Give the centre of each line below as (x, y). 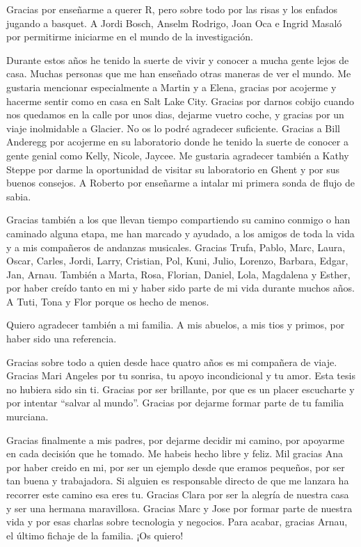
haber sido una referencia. (62, 339)
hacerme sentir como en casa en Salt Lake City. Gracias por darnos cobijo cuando (180, 101)
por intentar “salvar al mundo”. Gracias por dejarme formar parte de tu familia (175, 403)
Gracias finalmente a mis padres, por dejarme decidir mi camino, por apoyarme (175, 439)
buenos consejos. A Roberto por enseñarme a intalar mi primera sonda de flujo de (180, 183)
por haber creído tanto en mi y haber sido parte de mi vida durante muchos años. (180, 288)
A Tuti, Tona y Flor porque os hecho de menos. (108, 301)
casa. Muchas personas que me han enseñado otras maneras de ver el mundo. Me (179, 73)
